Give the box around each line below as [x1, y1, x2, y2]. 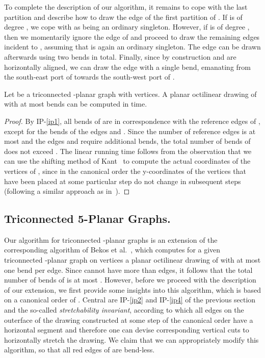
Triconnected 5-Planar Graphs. [4, 211, 171, 226]
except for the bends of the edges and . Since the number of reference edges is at [4, 125, 256, 136]
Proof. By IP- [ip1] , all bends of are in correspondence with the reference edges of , [4, 115, 260, 126]
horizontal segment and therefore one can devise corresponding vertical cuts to [4, 324, 249, 335]
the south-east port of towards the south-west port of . [4, 71, 175, 82]
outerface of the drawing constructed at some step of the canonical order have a [4, 314, 253, 325]
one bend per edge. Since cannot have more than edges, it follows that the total [4, 264, 253, 275]
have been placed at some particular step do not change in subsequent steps [4, 175, 241, 186]
